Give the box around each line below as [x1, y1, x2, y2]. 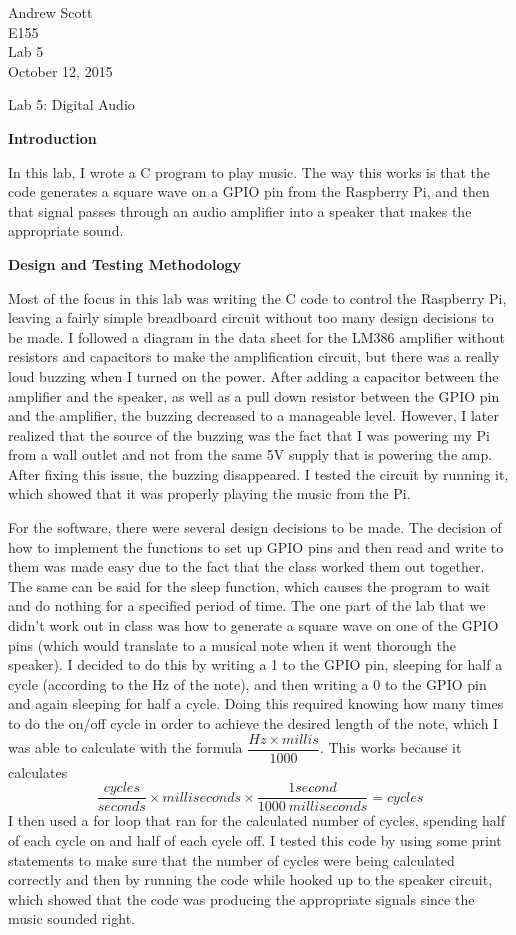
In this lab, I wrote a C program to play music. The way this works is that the [8, 161, 490, 182]
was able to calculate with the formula [8, 737, 243, 758]
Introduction [8, 127, 97, 148]
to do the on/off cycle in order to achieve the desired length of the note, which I [8, 713, 499, 733]
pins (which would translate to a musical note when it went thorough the [8, 634, 456, 655]
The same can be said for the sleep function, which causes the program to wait [8, 575, 491, 596]
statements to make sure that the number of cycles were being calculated [8, 849, 455, 870]
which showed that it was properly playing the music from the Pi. [8, 483, 411, 504]
